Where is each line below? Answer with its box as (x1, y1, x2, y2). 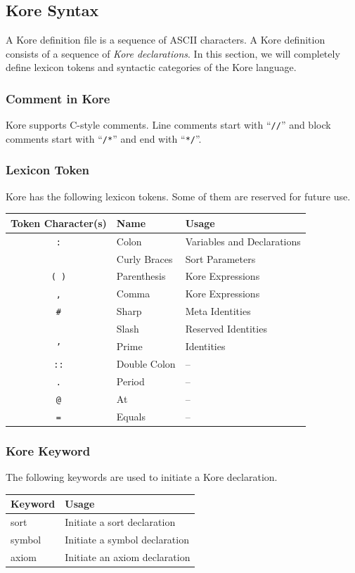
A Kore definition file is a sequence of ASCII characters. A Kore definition (6, 32, 325, 47)
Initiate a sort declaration (65, 514, 176, 529)
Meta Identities (185, 304, 251, 318)
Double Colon (116, 356, 176, 371)
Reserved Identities (185, 321, 267, 336)
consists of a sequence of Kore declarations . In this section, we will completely (6, 46, 340, 60)
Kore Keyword (6, 442, 91, 459)
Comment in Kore (6, 89, 110, 107)
